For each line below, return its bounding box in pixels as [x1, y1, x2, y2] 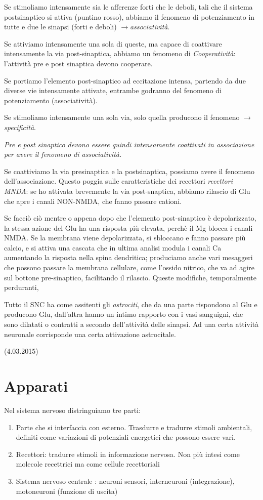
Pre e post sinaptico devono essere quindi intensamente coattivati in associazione [4, 139, 254, 149]
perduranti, [4, 282, 39, 293]
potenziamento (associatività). [4, 95, 98, 105]
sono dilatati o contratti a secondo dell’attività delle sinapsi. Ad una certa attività [4, 319, 259, 329]
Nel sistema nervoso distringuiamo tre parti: [4, 404, 141, 415]
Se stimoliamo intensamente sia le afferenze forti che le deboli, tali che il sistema [4, 2, 253, 12]
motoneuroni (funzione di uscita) [16, 485, 118, 496]
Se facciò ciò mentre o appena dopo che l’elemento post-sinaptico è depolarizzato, [4, 213, 256, 223]
